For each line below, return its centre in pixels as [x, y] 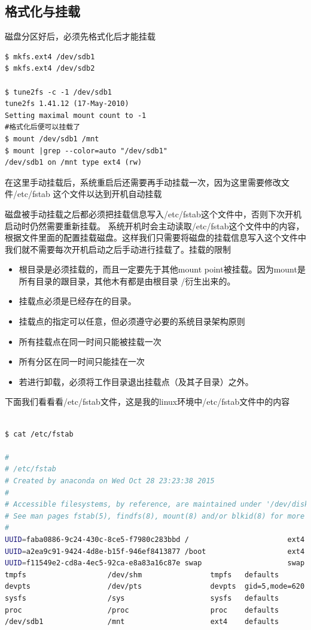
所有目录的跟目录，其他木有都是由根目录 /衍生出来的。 [127, 281]
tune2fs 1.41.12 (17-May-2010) [67, 104]
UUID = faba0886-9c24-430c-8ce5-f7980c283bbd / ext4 [155, 539]
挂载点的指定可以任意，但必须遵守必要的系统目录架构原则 [132, 321]
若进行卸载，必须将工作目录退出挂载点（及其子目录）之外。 [136, 381]
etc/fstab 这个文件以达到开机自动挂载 [89, 194]
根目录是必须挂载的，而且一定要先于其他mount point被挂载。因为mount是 [162, 269]
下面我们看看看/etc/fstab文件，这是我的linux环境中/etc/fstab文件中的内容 [147, 402]
